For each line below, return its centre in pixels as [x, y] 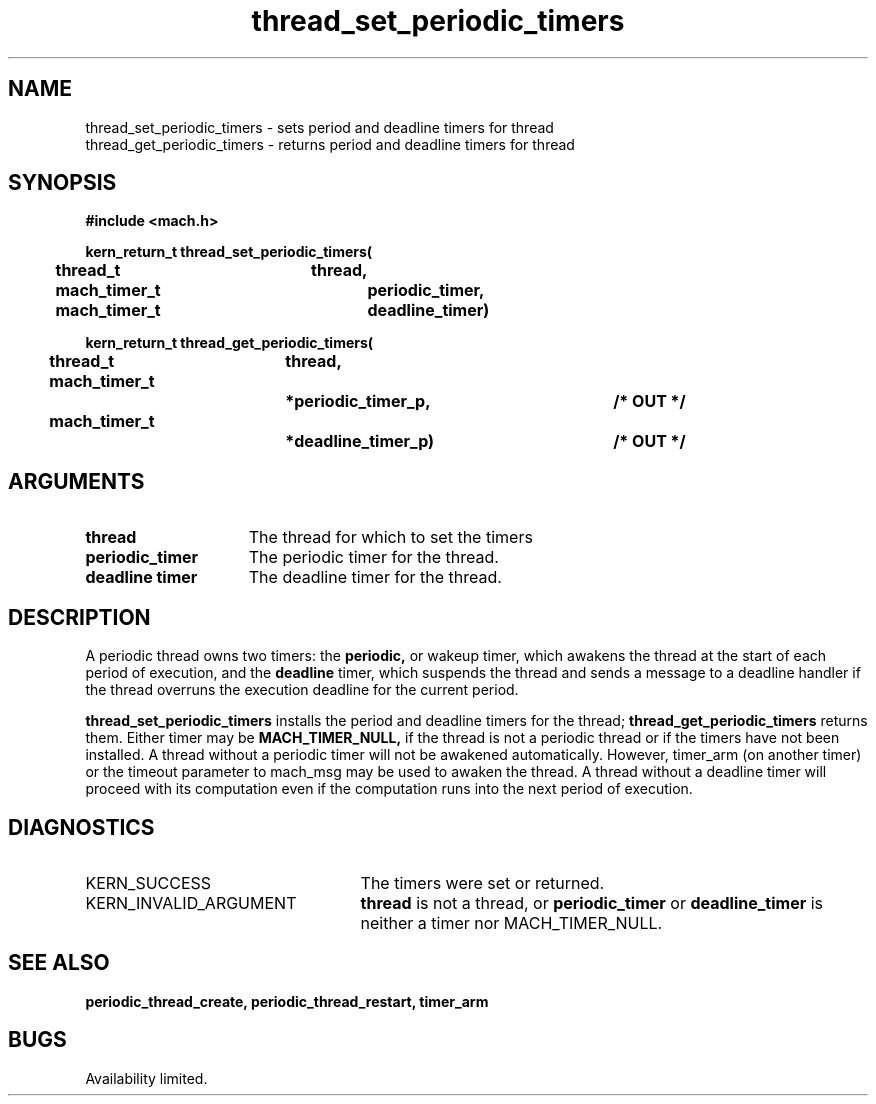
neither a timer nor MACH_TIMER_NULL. [511, 922]
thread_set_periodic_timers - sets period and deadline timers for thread [319, 127]
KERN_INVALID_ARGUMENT [191, 902]
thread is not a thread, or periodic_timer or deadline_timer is [592, 902]
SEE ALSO [59, 963]
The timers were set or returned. [482, 882]
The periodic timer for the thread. [373, 557]
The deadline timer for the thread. [375, 577]
